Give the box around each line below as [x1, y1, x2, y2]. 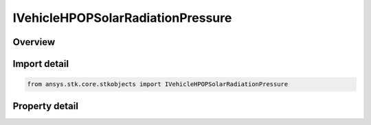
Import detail [12, 58, 69, 70]
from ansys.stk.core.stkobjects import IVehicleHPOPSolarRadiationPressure [27, 81, 289, 88]
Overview [12, 36, 56, 48]
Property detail [12, 100, 79, 112]
